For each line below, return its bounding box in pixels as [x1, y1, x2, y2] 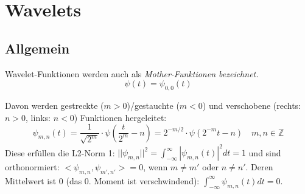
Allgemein [5, 38, 70, 57]
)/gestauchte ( [127, 99, 180, 111]
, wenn [143, 161, 168, 173]
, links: [26, 111, 51, 123]
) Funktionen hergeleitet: [74, 111, 167, 123]
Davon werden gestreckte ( [5, 99, 104, 111]
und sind [248, 146, 281, 159]
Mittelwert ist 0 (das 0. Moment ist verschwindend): [5, 174, 200, 187]
